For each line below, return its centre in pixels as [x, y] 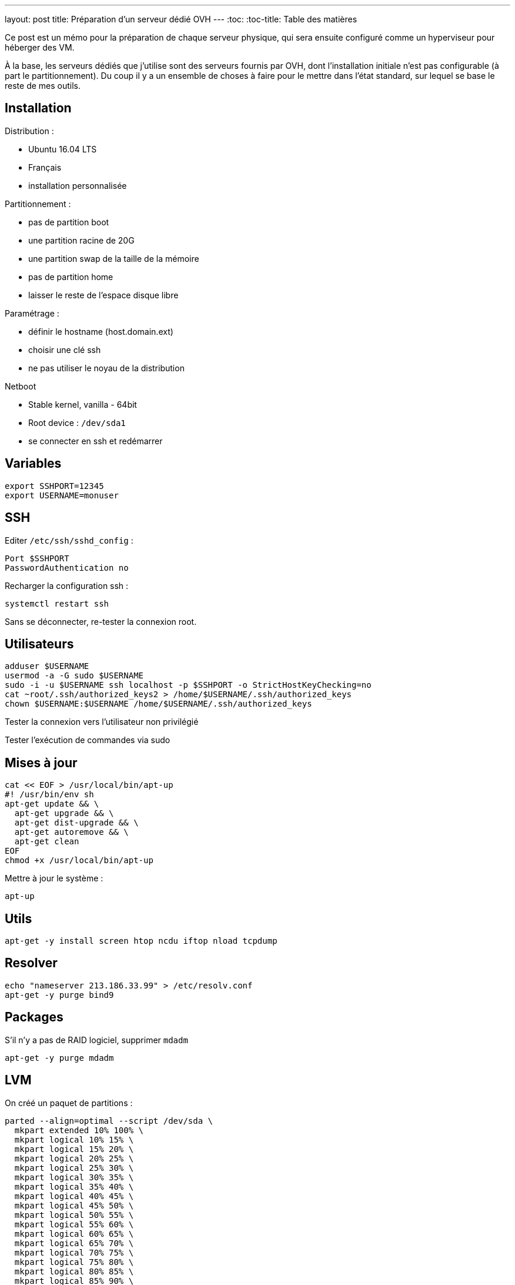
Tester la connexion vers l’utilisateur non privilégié [102, 722]
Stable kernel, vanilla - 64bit [83, 404]
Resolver [31, 963]
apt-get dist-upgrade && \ [76, 823]
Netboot [21, 386]
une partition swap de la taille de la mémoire [114, 258]
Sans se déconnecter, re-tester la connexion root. [101, 621]
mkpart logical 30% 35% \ [74, 1177]
